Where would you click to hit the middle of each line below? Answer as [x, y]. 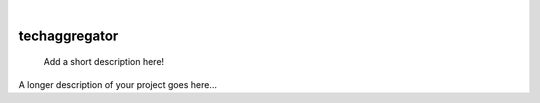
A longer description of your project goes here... [117, 84]
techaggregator [68, 35]
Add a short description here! [104, 62]
